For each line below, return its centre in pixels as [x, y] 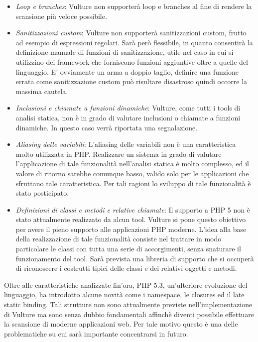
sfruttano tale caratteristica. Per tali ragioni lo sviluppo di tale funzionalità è [133, 183]
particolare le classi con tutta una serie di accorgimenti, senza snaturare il [128, 249]
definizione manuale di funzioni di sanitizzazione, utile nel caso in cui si [125, 52]
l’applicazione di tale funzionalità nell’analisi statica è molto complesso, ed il [132, 164]
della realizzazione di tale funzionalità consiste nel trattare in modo [119, 239]
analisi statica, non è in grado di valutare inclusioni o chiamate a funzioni [128, 117]
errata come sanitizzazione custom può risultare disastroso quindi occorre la [131, 81]
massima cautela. [42, 91]
